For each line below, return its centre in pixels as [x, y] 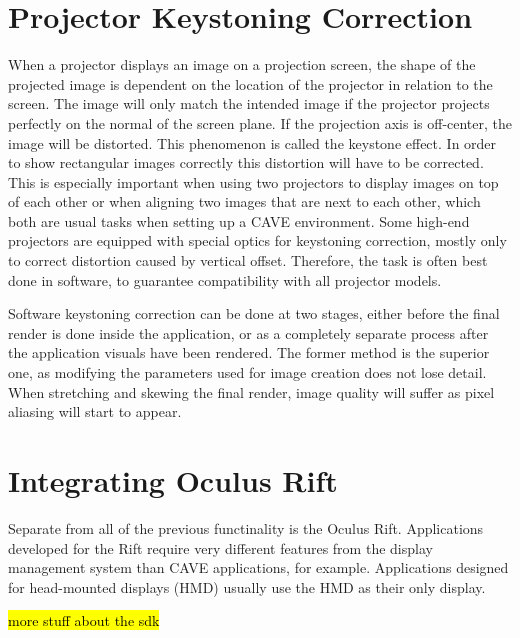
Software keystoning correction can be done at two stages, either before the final [254, 313]
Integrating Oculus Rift [173, 480]
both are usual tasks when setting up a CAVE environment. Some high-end [239, 220]
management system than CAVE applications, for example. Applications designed [258, 567]
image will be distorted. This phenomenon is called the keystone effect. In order [252, 142]
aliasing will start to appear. [95, 411]
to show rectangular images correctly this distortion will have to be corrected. [246, 162]
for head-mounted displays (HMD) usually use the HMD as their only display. [247, 586]
